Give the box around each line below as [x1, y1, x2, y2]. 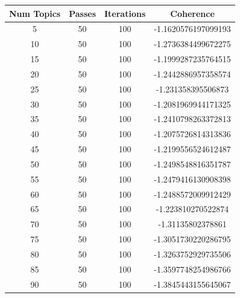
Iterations [104, 7, 146, 19]
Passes [69, 7, 96, 19]
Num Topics [9, 7, 61, 19]
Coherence [170, 7, 215, 19]
